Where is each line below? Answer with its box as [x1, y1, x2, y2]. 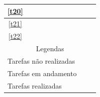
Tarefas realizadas [7, 80, 62, 91]
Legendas [36, 43, 64, 54]
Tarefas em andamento [7, 68, 77, 78]
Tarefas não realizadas [7, 55, 75, 66]
